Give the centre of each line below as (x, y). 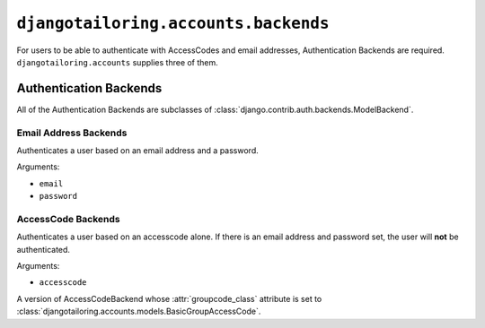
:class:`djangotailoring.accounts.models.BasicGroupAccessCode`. (139, 311)
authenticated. (44, 249)
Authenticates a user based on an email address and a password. (138, 150)
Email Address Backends (72, 133)
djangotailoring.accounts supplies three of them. (118, 62)
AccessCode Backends (68, 219)
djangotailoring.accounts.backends (173, 23)
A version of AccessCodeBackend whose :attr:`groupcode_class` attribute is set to (169, 298)
